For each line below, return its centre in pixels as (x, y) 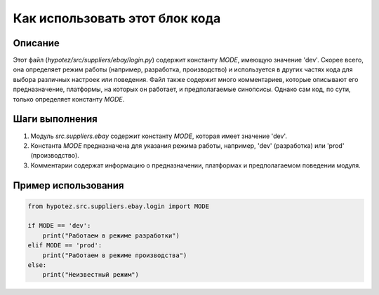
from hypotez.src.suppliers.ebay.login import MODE (119, 206)
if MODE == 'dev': (59, 226)
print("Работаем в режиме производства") (115, 255)
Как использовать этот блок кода (117, 18)
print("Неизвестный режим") (91, 275)
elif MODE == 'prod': (65, 246)
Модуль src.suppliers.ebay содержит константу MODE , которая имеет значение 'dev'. (159, 136)
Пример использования (68, 185)
